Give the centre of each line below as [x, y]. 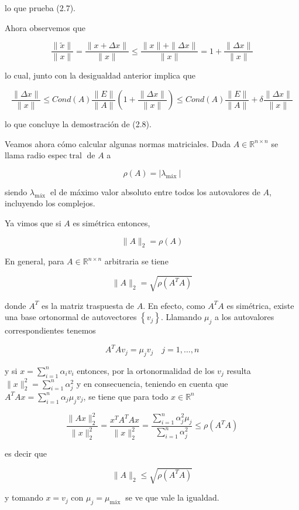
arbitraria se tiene [136, 261]
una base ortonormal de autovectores [71, 317]
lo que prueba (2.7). [40, 8]
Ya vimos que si [33, 223]
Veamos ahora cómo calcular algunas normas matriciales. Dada [118, 143]
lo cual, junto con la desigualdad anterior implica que [100, 75]
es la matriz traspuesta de [88, 305]
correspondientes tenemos [50, 330]
